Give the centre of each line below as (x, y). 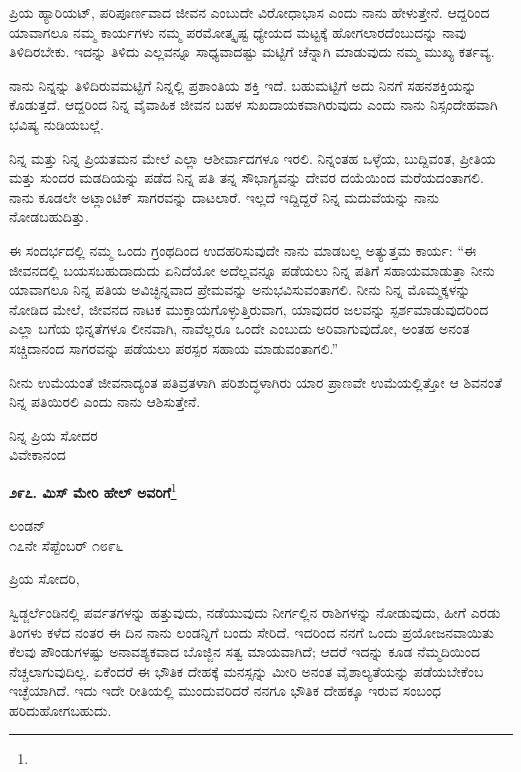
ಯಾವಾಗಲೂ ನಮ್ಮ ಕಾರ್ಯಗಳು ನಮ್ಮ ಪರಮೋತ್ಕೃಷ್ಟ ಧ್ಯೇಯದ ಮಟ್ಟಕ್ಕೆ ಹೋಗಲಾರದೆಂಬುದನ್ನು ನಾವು (238, 31)
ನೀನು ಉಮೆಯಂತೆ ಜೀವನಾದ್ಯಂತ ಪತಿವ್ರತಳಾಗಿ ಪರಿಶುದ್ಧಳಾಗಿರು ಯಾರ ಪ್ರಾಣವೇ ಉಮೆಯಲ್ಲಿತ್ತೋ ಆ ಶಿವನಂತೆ (256, 381)
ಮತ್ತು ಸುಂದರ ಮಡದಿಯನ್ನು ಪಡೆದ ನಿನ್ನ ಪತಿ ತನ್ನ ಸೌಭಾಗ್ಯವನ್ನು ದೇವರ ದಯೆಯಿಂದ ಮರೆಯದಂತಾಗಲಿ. (246, 177)
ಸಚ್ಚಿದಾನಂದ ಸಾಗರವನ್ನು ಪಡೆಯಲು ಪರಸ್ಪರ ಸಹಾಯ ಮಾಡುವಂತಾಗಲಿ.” (174, 347)
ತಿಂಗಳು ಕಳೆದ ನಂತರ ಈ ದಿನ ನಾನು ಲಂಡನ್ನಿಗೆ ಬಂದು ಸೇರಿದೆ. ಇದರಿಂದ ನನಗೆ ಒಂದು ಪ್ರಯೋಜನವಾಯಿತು (251, 631)
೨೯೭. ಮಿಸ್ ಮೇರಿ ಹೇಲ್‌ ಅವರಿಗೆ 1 (93, 490)
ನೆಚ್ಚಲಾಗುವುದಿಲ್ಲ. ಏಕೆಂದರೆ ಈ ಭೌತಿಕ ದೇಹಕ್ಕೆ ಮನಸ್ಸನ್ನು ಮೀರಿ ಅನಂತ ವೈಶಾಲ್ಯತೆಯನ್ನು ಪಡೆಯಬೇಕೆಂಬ (246, 670)
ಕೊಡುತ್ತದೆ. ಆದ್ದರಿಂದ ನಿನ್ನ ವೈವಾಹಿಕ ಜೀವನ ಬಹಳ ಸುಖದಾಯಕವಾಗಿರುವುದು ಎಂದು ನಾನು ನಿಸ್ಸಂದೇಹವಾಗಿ (253, 104)
